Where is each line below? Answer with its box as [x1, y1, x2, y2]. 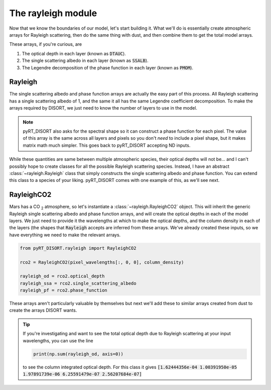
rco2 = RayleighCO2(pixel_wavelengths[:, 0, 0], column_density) [20, 259, 184, 265]
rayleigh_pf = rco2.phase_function [20, 287, 107, 294]
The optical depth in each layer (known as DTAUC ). [22, 50, 126, 56]
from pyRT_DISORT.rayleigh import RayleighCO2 [20, 245, 137, 251]
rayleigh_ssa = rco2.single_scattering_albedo [20, 280, 137, 286]
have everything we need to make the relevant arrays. [9, 232, 121, 238]
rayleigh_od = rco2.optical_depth [20, 273, 105, 279]
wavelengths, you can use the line [23, 337, 93, 344]
